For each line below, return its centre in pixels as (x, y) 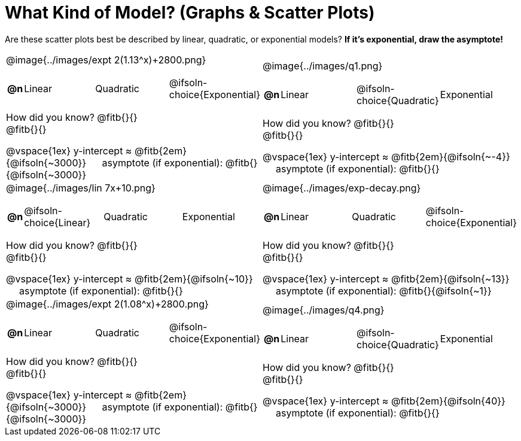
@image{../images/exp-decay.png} (342, 188)
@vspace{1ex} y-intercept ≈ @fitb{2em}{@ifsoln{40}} (384, 401)
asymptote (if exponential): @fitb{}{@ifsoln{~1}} (383, 291)
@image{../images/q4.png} (324, 310)
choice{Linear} (57, 222)
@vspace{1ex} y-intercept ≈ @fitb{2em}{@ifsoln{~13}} (386, 279)
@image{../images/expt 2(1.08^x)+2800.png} (107, 304)
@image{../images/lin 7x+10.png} (81, 188)
